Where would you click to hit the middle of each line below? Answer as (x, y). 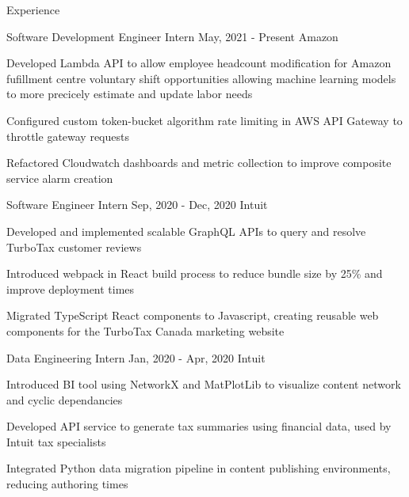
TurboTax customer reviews (74, 247)
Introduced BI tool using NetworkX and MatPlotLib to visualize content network (204, 384)
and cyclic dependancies (65, 399)
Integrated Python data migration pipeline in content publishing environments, (199, 468)
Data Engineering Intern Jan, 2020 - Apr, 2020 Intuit (136, 357)
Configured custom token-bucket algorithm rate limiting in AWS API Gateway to (204, 120)
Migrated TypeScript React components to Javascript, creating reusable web (193, 315)
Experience (33, 9)
